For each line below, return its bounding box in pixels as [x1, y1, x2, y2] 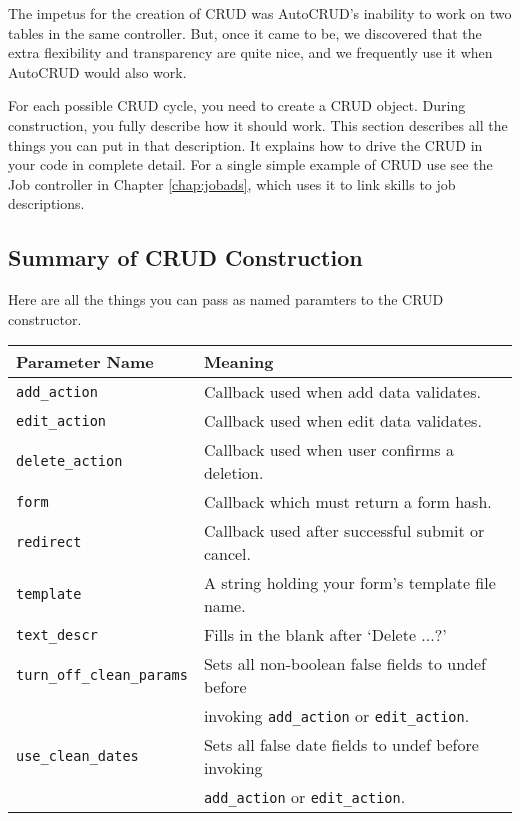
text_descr [16, 626, 98, 643]
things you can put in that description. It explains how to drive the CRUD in [8, 134, 483, 155]
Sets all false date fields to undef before [203, 733, 479, 757]
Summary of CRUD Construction [8, 242, 363, 273]
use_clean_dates [16, 748, 139, 765]
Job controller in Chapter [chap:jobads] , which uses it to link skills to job [8, 173, 456, 194]
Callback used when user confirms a [203, 438, 454, 462]
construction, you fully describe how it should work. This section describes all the [8, 114, 508, 135]
